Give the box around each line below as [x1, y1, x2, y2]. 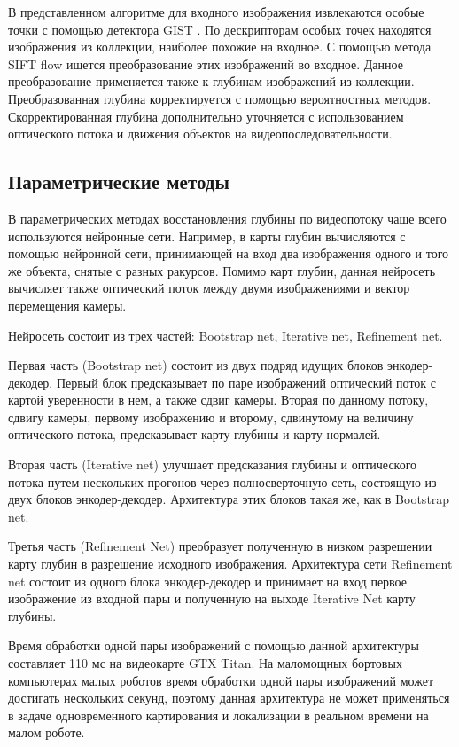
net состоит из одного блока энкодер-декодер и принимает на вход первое [8, 571, 408, 590]
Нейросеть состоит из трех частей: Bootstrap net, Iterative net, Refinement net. [8, 326, 443, 344]
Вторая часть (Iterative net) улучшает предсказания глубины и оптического [8, 455, 417, 474]
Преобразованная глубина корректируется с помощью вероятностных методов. [8, 89, 432, 107]
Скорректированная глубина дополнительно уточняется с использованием [8, 106, 404, 125]
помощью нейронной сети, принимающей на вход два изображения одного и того [8, 244, 449, 263]
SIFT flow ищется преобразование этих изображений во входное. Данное [8, 54, 403, 73]
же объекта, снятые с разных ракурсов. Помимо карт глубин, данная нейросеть [8, 261, 436, 279]
